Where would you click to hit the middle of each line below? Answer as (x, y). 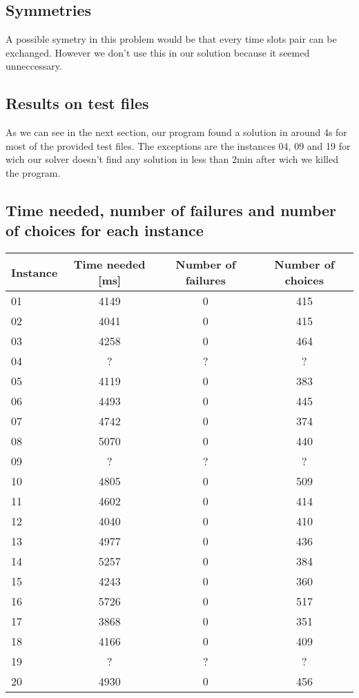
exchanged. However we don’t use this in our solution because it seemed (158, 52)
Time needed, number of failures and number (171, 210)
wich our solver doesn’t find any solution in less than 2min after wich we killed (172, 159)
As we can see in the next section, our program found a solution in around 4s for (176, 132)
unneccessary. (34, 66)
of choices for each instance (105, 230)
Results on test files (77, 103)
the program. (33, 172)
